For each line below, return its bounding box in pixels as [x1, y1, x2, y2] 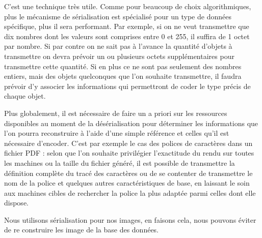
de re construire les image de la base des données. [4, 224, 159, 235]
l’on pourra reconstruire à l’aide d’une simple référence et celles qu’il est [4, 128, 229, 138]
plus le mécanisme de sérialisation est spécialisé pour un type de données [4, 11, 231, 21]
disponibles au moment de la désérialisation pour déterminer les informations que [4, 117, 258, 128]
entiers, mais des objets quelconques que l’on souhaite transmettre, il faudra [4, 71, 242, 81]
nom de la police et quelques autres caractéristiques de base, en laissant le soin [4, 177, 250, 188]
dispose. [4, 197, 29, 208]
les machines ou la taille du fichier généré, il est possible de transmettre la [4, 157, 235, 168]
